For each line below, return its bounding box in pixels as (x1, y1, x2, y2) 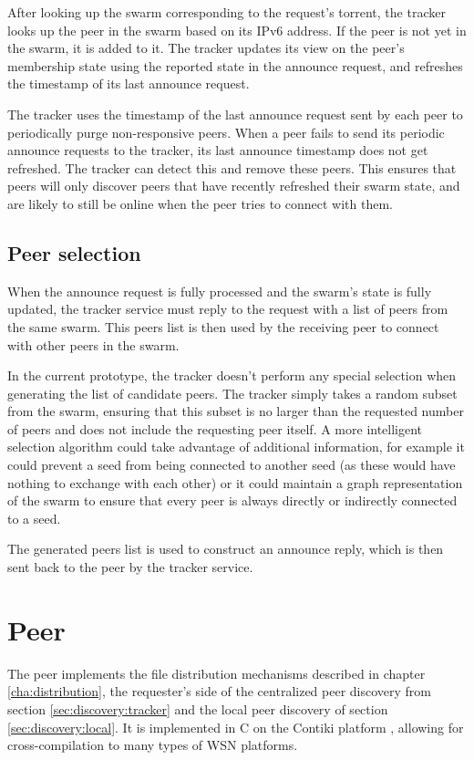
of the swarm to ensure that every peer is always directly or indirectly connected (7, 491, 458, 510)
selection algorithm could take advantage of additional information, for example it (7, 437, 465, 456)
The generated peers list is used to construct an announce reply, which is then (7, 539, 444, 558)
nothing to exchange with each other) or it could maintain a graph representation (7, 473, 463, 492)
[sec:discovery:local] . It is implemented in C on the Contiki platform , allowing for (7, 717, 464, 736)
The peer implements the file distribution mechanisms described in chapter (7, 663, 426, 682)
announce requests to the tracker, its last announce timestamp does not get (7, 141, 428, 160)
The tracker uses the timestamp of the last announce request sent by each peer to (7, 104, 463, 123)
